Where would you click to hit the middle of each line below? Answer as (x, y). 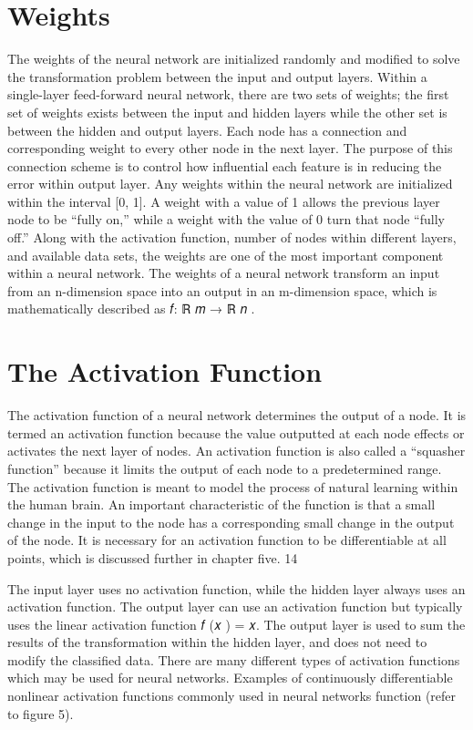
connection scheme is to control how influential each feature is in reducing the (225, 165)
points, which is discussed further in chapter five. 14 (153, 557)
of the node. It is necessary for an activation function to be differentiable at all (227, 540)
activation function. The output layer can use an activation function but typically (235, 607)
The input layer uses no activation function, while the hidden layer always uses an (236, 588)
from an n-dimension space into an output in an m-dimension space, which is (222, 290)
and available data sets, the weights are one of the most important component (226, 255)
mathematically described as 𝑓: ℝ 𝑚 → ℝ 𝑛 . (131, 308)
